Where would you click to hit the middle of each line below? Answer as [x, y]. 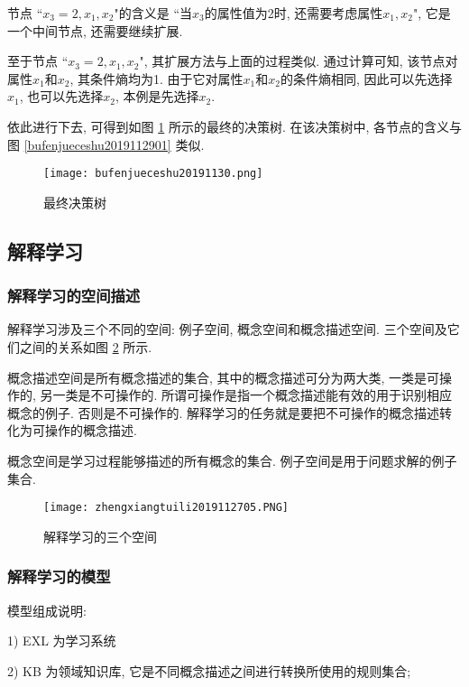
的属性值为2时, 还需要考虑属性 [294, 13]
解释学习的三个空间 [100, 536]
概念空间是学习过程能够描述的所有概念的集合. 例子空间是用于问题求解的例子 [232, 460]
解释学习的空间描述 [74, 296]
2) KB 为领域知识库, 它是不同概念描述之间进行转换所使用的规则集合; [209, 670]
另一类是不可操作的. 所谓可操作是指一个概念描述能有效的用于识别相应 [246, 395]
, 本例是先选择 [157, 96]
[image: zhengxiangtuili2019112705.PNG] [166, 508]
